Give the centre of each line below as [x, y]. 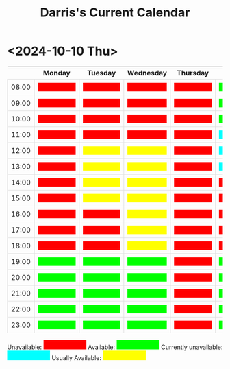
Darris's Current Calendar [115, 13]
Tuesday [102, 73]
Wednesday [147, 73]
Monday [56, 73]
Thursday [193, 73]
